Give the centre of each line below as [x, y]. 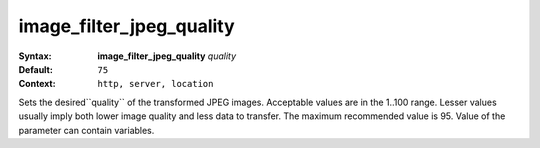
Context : [37, 84]
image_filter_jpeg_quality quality [167, 56]
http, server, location [155, 84]
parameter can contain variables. [86, 130]
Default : [36, 69]
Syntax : [35, 56]
